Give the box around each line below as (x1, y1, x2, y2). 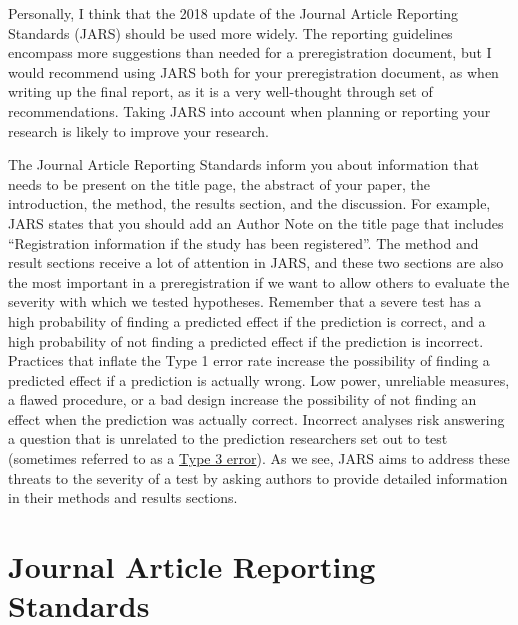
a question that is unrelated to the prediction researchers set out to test (8, 428, 448, 449)
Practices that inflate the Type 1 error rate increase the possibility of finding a (8, 350, 490, 371)
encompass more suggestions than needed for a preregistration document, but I (8, 42, 492, 63)
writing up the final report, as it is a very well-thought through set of (8, 81, 433, 102)
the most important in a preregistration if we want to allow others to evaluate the (8, 271, 510, 292)
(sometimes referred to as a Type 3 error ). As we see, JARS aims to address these (8, 448, 510, 469)
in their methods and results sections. (8, 487, 238, 508)
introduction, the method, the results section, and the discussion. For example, (8, 193, 491, 214)
